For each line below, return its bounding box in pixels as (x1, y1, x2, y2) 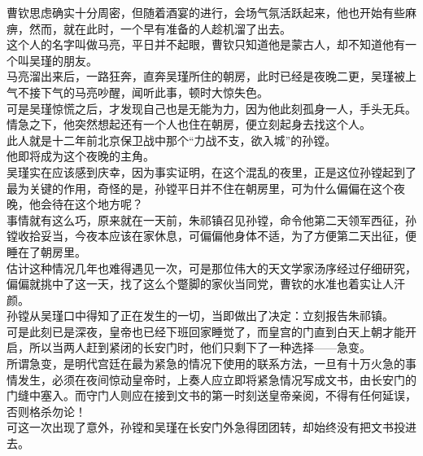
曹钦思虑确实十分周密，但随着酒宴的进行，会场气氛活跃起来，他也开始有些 (7, 4, 405, 20)
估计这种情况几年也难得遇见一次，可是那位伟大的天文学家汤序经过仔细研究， (7, 259, 416, 276)
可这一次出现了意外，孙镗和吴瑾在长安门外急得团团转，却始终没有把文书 (7, 419, 394, 436)
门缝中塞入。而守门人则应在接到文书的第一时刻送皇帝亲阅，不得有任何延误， (7, 387, 416, 404)
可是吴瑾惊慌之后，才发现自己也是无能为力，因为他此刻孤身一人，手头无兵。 (7, 99, 416, 116)
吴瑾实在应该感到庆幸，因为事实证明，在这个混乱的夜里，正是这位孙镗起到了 (7, 163, 416, 180)
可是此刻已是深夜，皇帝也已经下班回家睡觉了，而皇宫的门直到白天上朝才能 (7, 322, 405, 340)
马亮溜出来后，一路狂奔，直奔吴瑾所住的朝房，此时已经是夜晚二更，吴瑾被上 (7, 68, 416, 85)
